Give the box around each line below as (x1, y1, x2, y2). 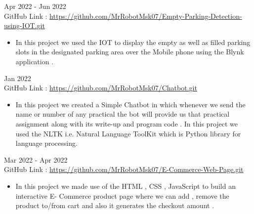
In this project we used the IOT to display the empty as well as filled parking (15, 37, 251, 47)
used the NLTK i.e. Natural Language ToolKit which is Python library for (15, 128, 241, 138)
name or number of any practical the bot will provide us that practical (15, 109, 230, 119)
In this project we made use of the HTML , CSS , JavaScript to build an (15, 180, 236, 191)
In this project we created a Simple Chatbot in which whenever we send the (15, 99, 246, 109)
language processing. (15, 138, 78, 148)
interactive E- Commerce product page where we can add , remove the (15, 190, 229, 201)
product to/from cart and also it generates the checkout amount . (15, 200, 214, 211)
